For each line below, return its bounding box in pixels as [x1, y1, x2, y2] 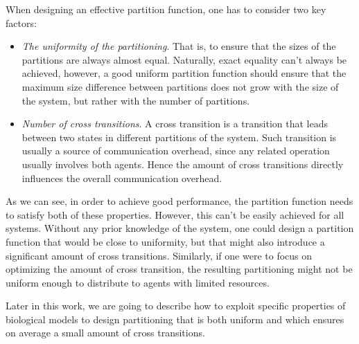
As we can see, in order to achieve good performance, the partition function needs [6, 194, 353, 208]
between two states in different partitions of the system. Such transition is [21, 129, 337, 144]
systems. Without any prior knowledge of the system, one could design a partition [6, 221, 354, 235]
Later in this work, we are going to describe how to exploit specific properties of [6, 298, 346, 313]
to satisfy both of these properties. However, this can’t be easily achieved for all [6, 207, 344, 221]
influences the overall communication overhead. [21, 170, 222, 185]
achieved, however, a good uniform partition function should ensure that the [21, 66, 347, 80]
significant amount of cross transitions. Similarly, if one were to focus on [6, 248, 313, 262]
